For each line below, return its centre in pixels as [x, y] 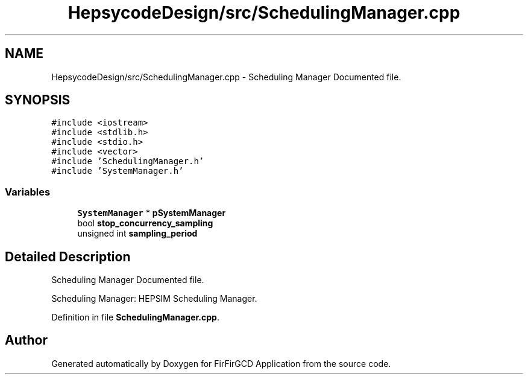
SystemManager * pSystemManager [152, 213]
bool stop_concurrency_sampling [145, 223]
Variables [28, 192]
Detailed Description [68, 256]
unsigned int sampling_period [137, 234]
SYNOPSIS [38, 100]
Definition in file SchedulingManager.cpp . [135, 317]
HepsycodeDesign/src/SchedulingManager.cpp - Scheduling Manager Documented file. [226, 77]
